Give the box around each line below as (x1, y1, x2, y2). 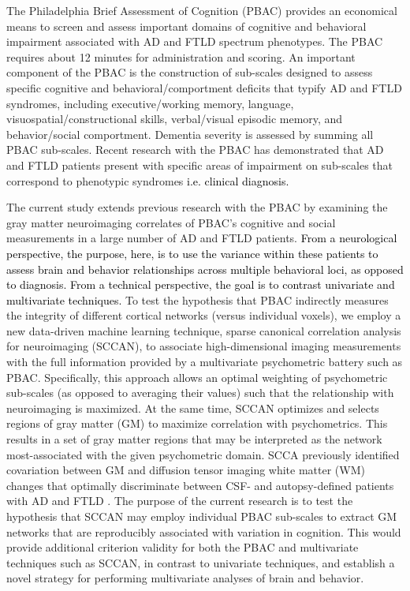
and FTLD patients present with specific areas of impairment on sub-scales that (6, 156, 393, 173)
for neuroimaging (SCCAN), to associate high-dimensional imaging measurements (6, 338, 401, 354)
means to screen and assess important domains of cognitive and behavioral (6, 17, 367, 34)
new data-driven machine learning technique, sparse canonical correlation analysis (6, 322, 401, 339)
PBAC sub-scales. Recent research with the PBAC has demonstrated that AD (6, 141, 384, 158)
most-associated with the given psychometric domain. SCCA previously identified (6, 446, 400, 462)
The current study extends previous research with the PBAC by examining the (6, 199, 388, 215)
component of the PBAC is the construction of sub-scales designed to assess (6, 64, 373, 80)
